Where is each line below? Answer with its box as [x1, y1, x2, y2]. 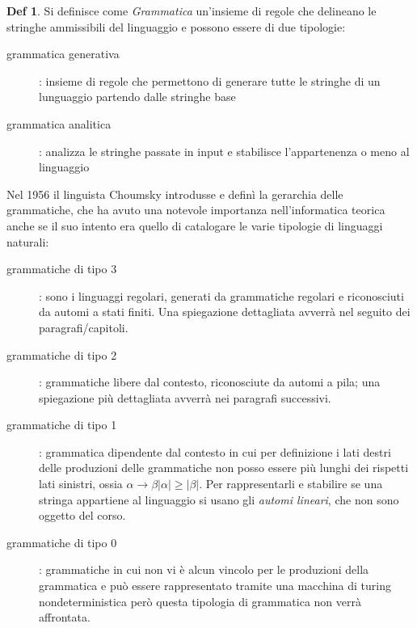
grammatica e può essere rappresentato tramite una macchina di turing [39, 577, 392, 594]
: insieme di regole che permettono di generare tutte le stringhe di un [39, 72, 381, 89]
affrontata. [39, 609, 91, 626]
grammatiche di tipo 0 [6, 533, 117, 550]
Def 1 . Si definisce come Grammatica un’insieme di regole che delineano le [6, 2, 377, 19]
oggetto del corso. [39, 507, 126, 524]
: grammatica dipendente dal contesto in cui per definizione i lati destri [39, 443, 391, 460]
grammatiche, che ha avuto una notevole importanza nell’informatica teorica [6, 201, 385, 218]
